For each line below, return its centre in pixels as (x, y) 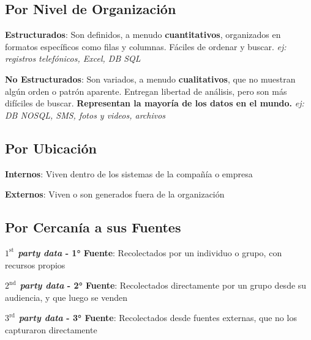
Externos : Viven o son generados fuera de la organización (115, 194)
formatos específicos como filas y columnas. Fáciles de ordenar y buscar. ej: (146, 46)
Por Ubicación (51, 148)
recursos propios (35, 264)
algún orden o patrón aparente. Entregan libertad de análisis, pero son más (146, 91)
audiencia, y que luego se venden (66, 297)
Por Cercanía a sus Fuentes (93, 227)
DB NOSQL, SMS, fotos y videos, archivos (85, 115)
